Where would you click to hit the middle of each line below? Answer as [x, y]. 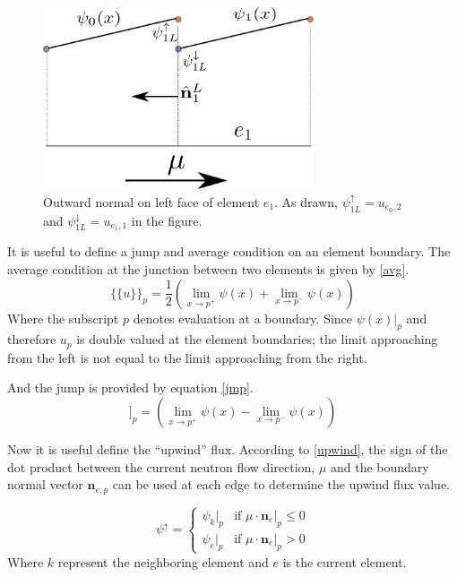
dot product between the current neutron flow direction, [161, 466]
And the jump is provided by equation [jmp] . [130, 388]
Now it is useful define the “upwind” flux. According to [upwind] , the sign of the [228, 449]
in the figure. [167, 220]
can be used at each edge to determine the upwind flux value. [281, 484]
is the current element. [345, 561]
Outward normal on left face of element [151, 201]
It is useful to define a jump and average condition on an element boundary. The [229, 251]
